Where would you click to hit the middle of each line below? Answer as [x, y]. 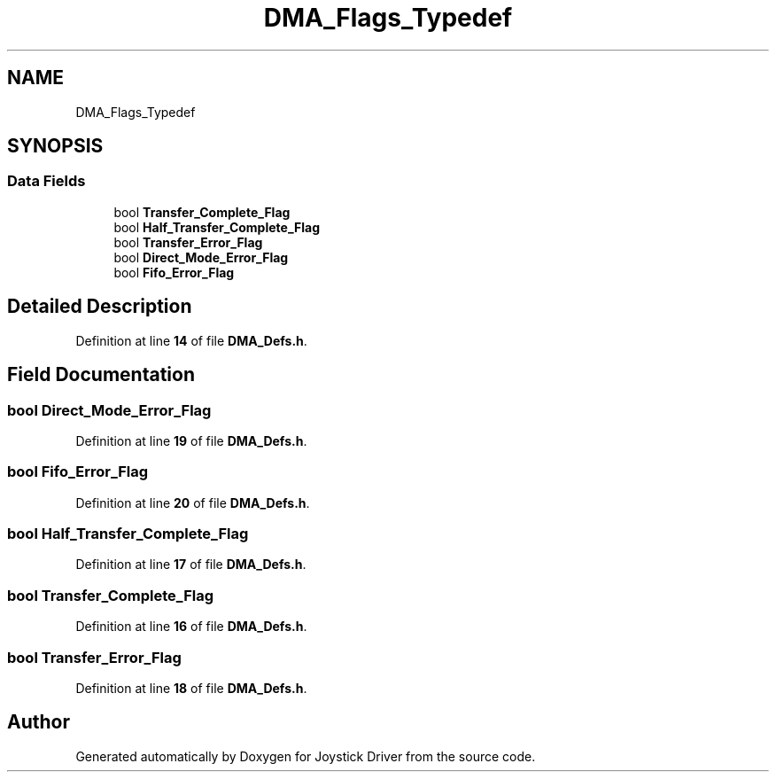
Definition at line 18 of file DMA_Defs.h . [191, 688]
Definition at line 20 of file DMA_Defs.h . [193, 502]
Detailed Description [100, 307]
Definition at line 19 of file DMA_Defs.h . [191, 440]
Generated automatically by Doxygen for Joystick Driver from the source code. [306, 756]
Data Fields [47, 181]
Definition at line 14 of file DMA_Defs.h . [191, 340]
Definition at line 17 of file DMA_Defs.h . [191, 565]
